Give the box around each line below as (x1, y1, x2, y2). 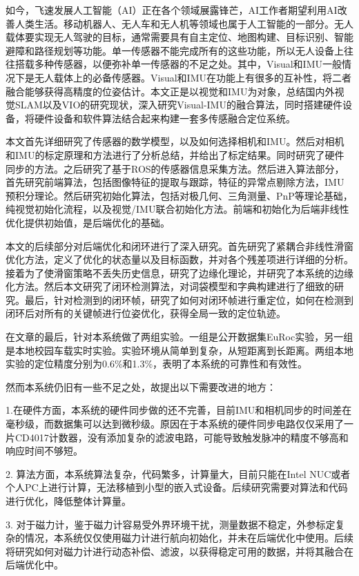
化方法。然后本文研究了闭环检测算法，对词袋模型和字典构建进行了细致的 (6, 279, 334, 294)
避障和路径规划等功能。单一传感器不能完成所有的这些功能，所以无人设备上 (6, 43, 344, 57)
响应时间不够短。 (6, 443, 83, 458)
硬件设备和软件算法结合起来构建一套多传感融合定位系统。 (34, 111, 295, 125)
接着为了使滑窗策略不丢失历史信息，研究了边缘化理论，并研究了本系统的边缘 (6, 265, 353, 280)
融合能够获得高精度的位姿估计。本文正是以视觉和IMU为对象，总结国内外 (6, 84, 335, 98)
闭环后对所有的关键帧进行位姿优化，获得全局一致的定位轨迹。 (6, 306, 286, 320)
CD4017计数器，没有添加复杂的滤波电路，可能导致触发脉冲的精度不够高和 (14, 430, 349, 444)
